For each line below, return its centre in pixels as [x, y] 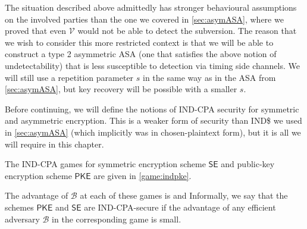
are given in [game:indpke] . [142, 175]
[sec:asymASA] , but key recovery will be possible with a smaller [121, 89]
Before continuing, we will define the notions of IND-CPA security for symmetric [152, 109]
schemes [19, 207]
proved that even [36, 31]
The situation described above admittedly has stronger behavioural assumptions [151, 7]
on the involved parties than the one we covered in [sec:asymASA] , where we [144, 19]
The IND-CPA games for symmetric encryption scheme [105, 164]
